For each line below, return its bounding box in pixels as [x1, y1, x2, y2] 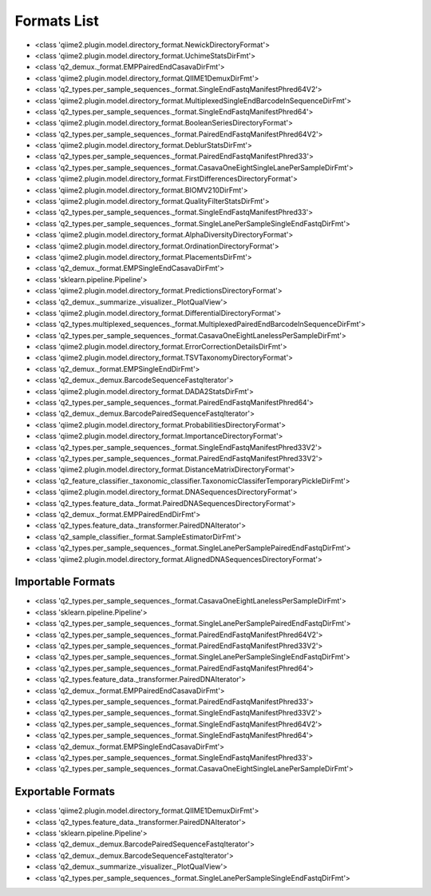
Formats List [14, 12, 99, 30]
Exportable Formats [14, 785, 116, 798]
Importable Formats [14, 575, 116, 589]
